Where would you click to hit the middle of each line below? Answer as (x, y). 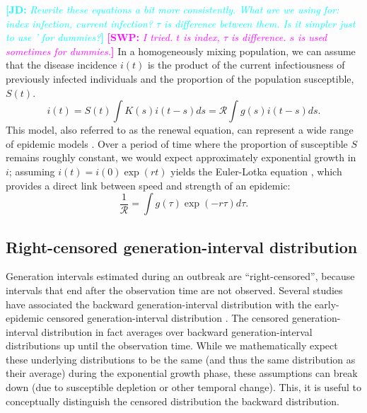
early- (327, 304)
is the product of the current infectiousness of (246, 65)
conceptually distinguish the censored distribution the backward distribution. (173, 401)
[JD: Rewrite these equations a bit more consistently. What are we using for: (173, 9)
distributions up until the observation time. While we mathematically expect (172, 345)
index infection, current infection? (79, 23)
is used (313, 37)
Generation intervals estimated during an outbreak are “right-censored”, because (180, 276)
